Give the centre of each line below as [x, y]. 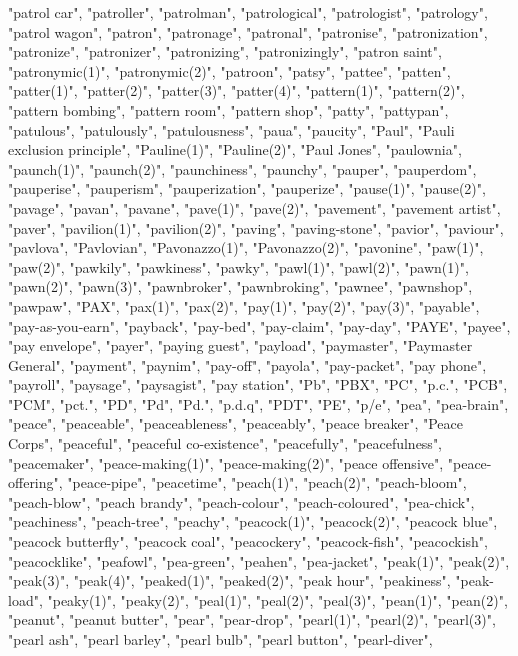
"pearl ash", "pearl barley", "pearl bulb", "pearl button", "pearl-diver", [220, 639]
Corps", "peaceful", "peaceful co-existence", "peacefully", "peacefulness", [225, 443]
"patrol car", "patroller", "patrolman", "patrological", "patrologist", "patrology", [248, 12]
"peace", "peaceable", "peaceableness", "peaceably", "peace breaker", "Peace [236, 423]
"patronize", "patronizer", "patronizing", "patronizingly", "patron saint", [225, 51]
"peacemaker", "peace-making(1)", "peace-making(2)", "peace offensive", [226, 462]
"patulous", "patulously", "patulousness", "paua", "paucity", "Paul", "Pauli [231, 129]
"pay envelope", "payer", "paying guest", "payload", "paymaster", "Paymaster [240, 345]
